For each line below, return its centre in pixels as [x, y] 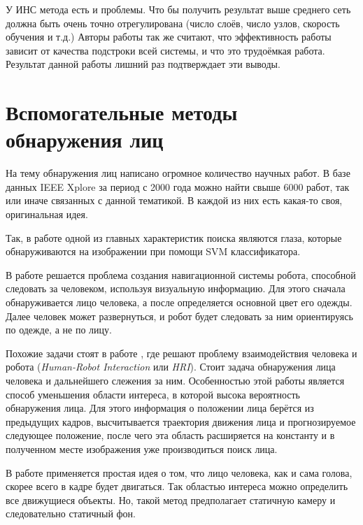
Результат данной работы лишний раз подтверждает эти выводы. [143, 64]
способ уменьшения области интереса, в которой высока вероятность [153, 394]
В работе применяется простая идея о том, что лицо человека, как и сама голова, [179, 472]
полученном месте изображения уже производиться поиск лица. [142, 448]
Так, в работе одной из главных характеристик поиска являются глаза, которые [174, 237]
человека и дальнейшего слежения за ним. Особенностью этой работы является [175, 380]
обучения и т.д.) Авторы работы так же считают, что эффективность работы [169, 37]
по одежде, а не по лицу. [59, 330]
